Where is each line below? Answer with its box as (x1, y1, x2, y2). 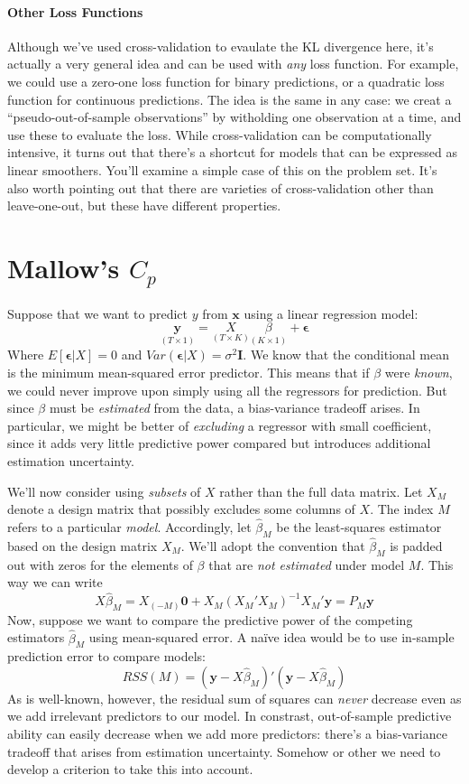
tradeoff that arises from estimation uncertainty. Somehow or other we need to (7, 742, 441, 761)
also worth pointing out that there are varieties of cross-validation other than (7, 178, 434, 197)
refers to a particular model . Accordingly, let (7, 517, 252, 536)
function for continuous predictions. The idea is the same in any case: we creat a (7, 89, 452, 108)
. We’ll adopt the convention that (180, 536, 365, 555)
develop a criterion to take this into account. (7, 760, 253, 779)
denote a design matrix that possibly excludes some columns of (7, 499, 355, 518)
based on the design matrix (7, 536, 158, 555)
